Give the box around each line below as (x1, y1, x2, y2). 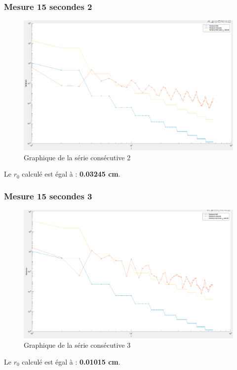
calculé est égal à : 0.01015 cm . (22, 356, 120, 367)
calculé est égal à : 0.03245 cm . (22, 169, 120, 179)
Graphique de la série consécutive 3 (24, 340, 131, 350)
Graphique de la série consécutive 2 (24, 152, 131, 162)
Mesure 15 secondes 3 (4, 189, 92, 202)
